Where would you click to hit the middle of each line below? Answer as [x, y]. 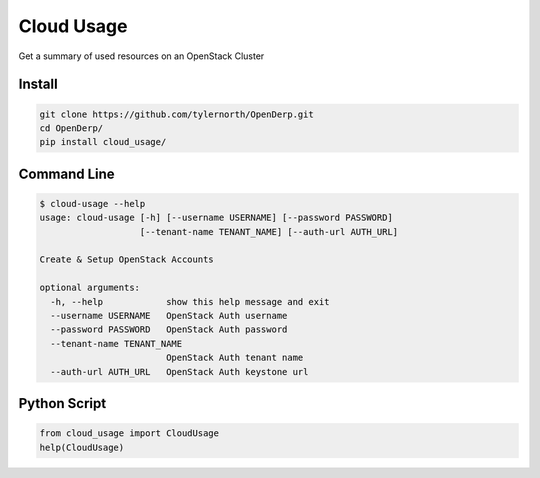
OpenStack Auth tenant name [234, 358]
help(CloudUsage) [82, 447]
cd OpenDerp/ [71, 128]
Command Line [66, 173]
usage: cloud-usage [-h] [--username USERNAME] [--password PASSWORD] [216, 218]
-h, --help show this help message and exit [190, 301]
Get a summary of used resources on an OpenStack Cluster [141, 56]
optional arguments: [89, 288]
